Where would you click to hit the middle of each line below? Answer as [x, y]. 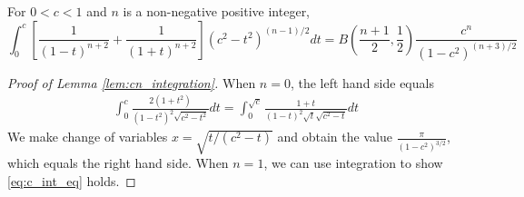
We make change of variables [88, 137]
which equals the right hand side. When [118, 163]
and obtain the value [335, 137]
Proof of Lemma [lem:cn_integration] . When [132, 82]
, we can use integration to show [353, 163]
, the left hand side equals [362, 82]
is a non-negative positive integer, [217, 11]
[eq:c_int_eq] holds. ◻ [72, 180]
